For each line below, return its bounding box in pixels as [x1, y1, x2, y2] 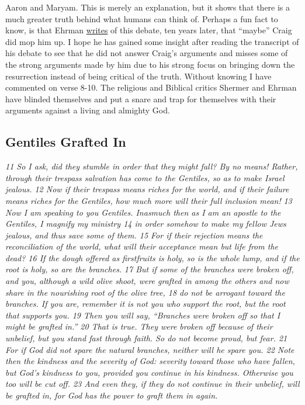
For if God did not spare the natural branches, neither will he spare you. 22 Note [5, 343, 294, 355]
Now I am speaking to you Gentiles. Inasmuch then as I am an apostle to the [5, 206, 281, 218]
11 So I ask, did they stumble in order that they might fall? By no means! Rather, [5, 160, 298, 172]
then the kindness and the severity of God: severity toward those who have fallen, [5, 355, 295, 367]
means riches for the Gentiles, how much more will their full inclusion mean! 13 [5, 194, 292, 206]
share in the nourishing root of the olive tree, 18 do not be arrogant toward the [5, 286, 285, 298]
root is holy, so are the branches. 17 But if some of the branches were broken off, [5, 263, 294, 275]
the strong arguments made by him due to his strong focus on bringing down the [5, 58, 295, 70]
